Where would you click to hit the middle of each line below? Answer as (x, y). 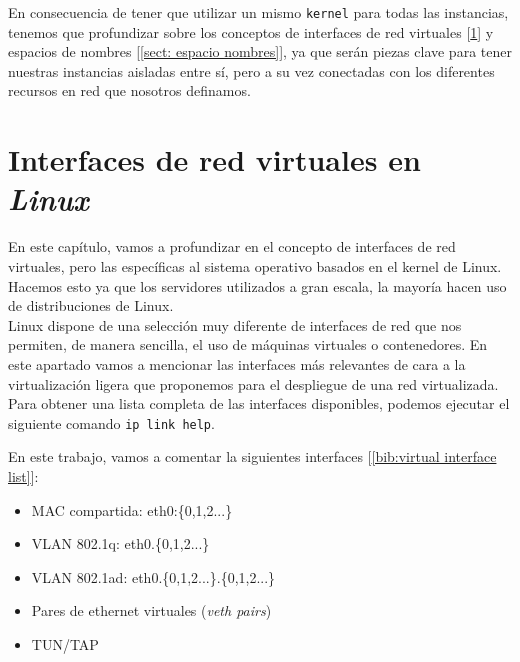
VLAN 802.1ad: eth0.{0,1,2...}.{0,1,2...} (153, 576)
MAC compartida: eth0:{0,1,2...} (132, 509)
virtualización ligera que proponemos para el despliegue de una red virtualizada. (253, 383)
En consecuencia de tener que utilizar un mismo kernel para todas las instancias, (258, 12)
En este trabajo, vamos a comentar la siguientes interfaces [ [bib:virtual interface (252, 456)
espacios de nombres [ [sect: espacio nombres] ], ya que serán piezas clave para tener (260, 51)
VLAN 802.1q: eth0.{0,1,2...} (120, 543)
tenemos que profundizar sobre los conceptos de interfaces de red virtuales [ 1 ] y (251, 31)
